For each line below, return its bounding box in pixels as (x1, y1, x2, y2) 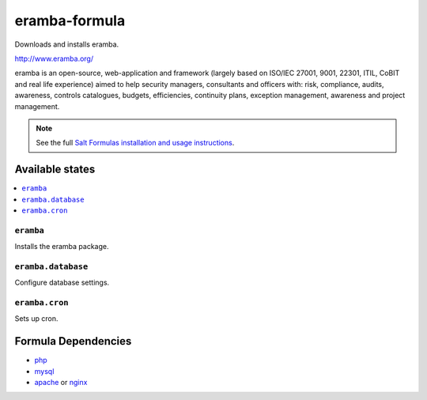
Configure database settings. (14, 277, 110, 288)
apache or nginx (34, 378, 88, 387)
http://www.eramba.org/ (14, 54, 94, 63)
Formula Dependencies (14, 334, 132, 348)
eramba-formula (14, 12, 126, 29)
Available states (14, 163, 96, 176)
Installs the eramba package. (14, 242, 109, 251)
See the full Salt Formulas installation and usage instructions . (36, 138, 235, 148)
